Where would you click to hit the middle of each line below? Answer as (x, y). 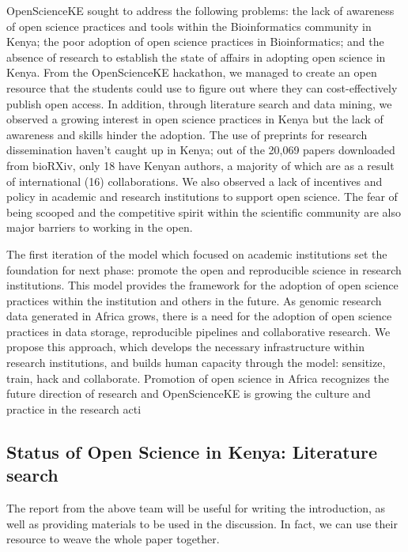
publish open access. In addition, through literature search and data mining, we (199, 103)
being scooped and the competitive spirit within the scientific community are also (204, 212)
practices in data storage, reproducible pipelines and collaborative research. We (198, 331)
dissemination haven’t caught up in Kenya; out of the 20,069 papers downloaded (201, 150)
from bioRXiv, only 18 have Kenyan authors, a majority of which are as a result (200, 165)
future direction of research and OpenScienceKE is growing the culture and (189, 393)
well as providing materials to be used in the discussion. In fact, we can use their (202, 523)
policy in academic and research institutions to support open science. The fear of (202, 197)
